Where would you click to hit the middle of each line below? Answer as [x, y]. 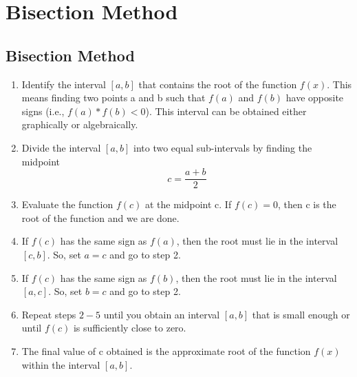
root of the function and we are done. [100, 217]
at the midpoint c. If [188, 204]
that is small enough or [301, 314]
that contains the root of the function [218, 84]
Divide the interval [61, 147]
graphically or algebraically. [80, 124]
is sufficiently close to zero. [130, 328]
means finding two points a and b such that [113, 98]
